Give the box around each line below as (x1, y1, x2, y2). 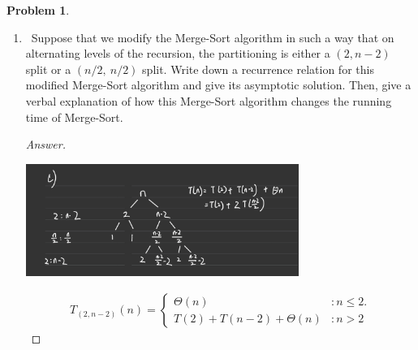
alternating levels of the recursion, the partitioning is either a (25, 45, 330, 62)
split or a (25, 60, 71, 77)
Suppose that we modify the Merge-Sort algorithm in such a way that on (31, 28, 394, 45)
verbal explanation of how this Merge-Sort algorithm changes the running (25, 92, 392, 109)
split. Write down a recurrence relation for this (142, 60, 374, 77)
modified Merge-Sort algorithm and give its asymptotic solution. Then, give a (25, 76, 412, 93)
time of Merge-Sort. (25, 108, 123, 125)
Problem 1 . (6, 2, 70, 18)
